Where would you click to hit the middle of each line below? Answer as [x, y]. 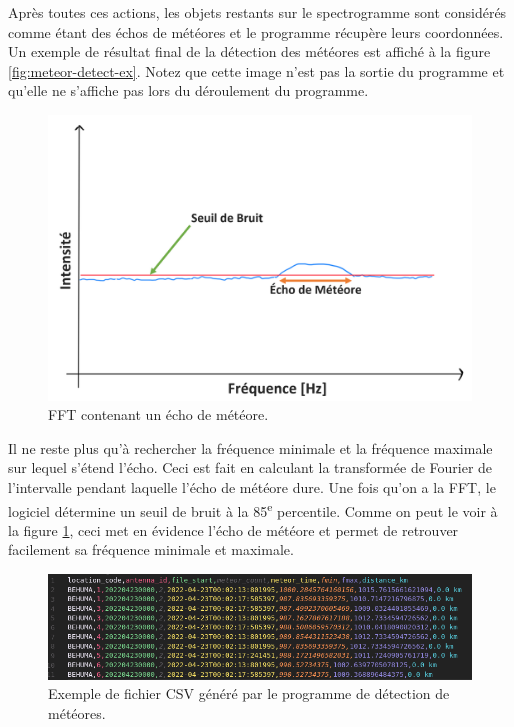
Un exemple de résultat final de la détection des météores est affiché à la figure [249, 51]
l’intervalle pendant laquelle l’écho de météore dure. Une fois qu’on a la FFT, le [252, 487]
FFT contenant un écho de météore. [158, 414]
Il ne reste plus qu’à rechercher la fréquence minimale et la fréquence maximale [250, 447]
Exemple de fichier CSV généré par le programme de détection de [249, 693]
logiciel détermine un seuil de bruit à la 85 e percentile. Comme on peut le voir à [253, 509]
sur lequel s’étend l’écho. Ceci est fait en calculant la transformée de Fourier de [250, 467]
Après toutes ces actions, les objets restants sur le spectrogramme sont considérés [257, 12]
